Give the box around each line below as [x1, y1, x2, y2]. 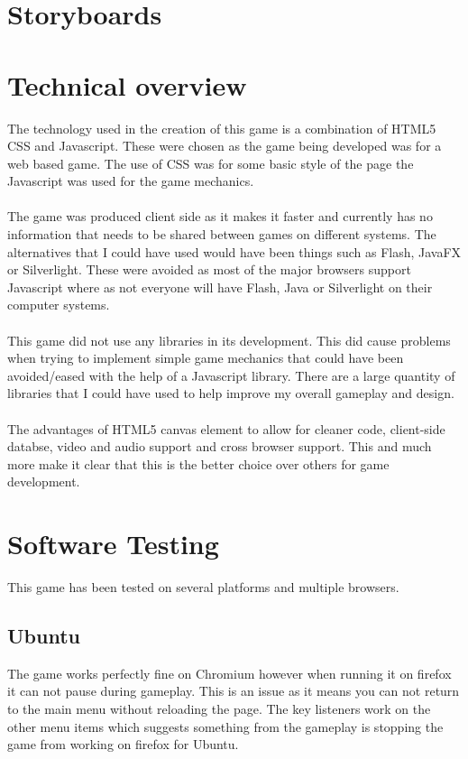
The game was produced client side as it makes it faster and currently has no [7, 207, 433, 226]
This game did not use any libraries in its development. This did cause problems [7, 330, 451, 349]
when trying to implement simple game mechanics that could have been [7, 348, 404, 367]
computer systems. [7, 295, 110, 314]
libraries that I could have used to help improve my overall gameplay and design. [7, 384, 454, 403]
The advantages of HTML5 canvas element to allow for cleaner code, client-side [7, 419, 445, 438]
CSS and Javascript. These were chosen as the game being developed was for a [7, 136, 442, 155]
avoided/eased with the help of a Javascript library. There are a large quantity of [7, 366, 455, 384]
